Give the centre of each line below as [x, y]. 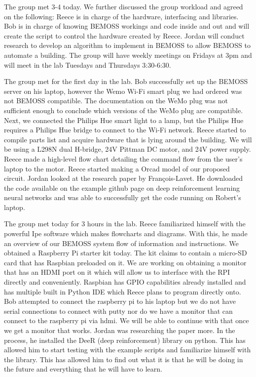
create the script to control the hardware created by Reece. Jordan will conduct [124, 35]
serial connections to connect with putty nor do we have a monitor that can [118, 311]
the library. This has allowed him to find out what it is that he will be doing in [124, 359]
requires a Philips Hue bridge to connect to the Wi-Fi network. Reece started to [125, 130]
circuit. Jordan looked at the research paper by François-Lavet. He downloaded [123, 178]
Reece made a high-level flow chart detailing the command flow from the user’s [123, 158]
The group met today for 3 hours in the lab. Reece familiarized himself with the [125, 224]
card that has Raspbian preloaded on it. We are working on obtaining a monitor [125, 262]
